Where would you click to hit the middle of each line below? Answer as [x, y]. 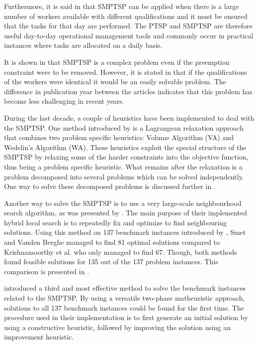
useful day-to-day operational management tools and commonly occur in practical [129, 35]
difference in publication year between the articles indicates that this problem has [128, 91]
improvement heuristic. [39, 337]
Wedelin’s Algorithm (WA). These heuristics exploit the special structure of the [125, 147]
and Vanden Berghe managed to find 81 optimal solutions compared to [112, 242]
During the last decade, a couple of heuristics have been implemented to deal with [129, 117]
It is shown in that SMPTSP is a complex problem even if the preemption [117, 62]
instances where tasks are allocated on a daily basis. [83, 45]
